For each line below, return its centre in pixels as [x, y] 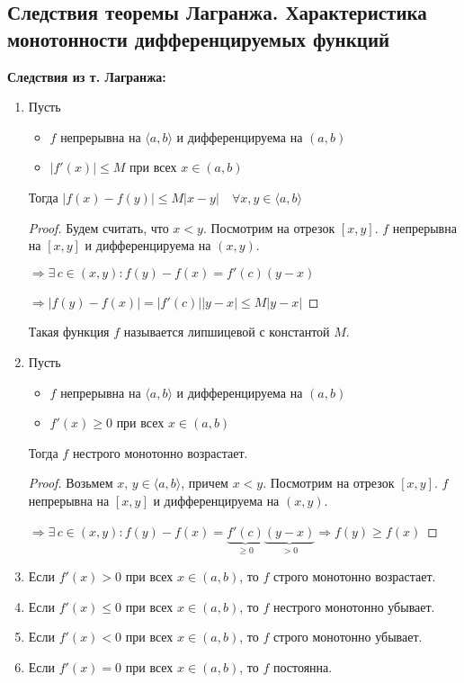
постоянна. [303, 666]
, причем [205, 483]
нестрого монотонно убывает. [354, 606]
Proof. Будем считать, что [98, 227]
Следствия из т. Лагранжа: [87, 76]
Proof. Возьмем [71, 483]
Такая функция [69, 332]
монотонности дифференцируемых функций [199, 38]
